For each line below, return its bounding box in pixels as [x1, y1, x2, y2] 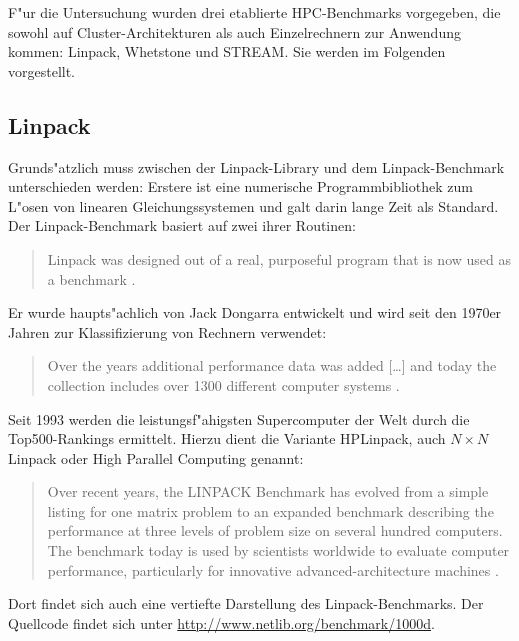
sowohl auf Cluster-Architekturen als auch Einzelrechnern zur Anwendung [8, 21, 461, 42]
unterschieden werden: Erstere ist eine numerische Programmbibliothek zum [8, 176, 473, 197]
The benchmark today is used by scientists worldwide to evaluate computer [47, 540, 510, 561]
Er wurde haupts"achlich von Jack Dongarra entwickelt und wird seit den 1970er [8, 302, 502, 323]
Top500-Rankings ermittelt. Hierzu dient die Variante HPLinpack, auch [8, 428, 446, 449]
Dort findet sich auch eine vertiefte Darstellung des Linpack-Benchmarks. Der [8, 593, 484, 614]
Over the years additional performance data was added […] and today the [47, 355, 497, 376]
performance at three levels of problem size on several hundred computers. [47, 520, 503, 541]
